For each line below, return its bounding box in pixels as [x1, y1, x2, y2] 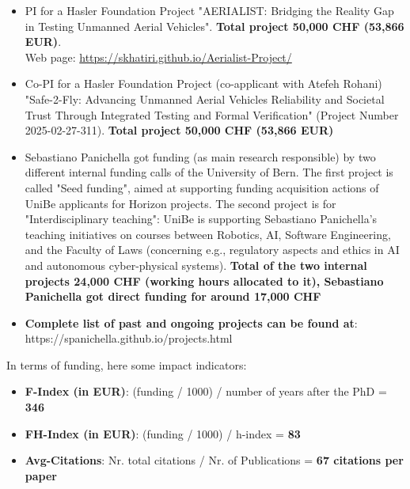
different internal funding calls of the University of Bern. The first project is [25, 164, 393, 180]
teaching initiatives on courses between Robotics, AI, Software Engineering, [25, 226, 391, 242]
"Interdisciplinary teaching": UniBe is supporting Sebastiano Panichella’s [25, 210, 378, 227]
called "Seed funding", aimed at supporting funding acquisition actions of [25, 179, 379, 195]
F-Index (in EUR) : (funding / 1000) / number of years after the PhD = [25, 383, 387, 400]
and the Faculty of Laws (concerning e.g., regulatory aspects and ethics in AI [25, 241, 400, 258]
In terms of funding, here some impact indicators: [6, 356, 247, 373]
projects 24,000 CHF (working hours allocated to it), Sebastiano [25, 272, 384, 289]
